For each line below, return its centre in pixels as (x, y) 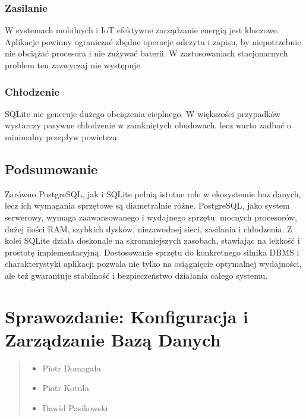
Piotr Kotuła (66, 388)
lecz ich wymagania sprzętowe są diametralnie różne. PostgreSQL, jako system (147, 205)
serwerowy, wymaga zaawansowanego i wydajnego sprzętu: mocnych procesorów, (151, 217)
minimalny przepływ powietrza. (62, 137)
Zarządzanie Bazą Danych (113, 339)
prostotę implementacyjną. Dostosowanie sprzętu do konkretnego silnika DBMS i (152, 252)
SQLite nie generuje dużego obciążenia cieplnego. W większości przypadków (143, 113)
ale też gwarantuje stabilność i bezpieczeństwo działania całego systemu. (136, 275)
